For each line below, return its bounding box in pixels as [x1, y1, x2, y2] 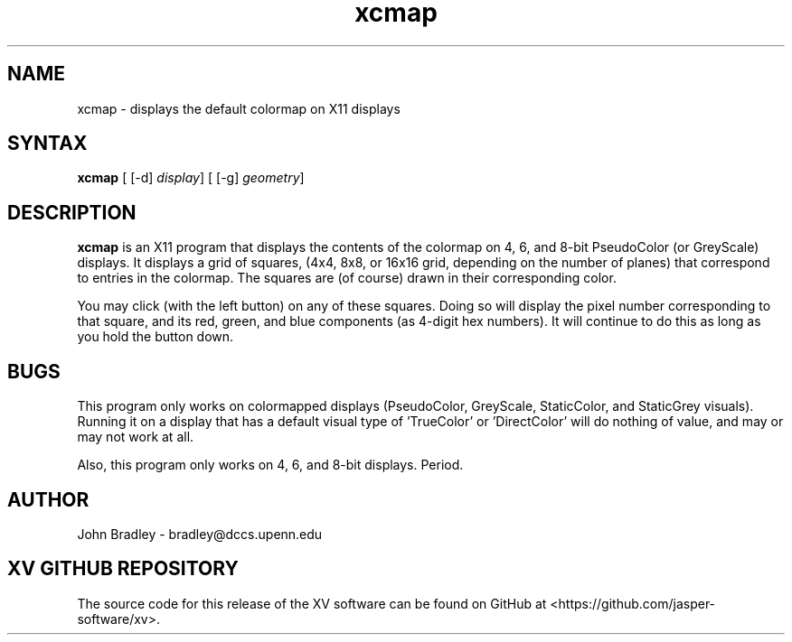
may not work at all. [77, 429, 194, 445]
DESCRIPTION [7, 200, 137, 224]
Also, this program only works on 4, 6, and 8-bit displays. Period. [77, 457, 464, 473]
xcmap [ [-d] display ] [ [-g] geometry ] [77, 170, 305, 186]
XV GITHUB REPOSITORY [7, 557, 239, 581]
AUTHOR [7, 488, 90, 511]
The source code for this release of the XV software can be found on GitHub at [77, 595, 547, 611]
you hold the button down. [77, 329, 234, 345]
